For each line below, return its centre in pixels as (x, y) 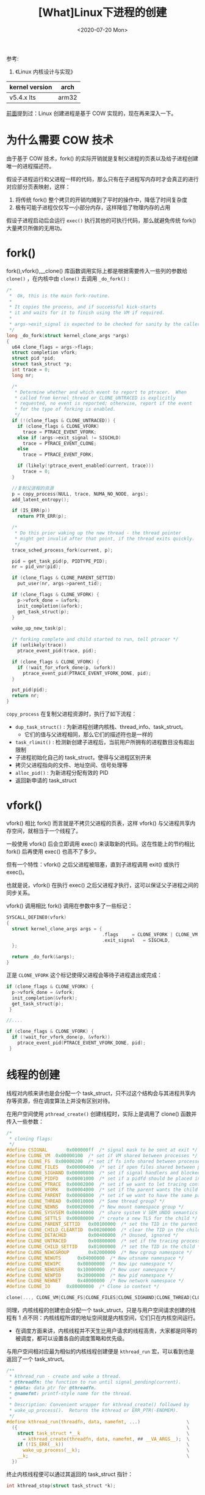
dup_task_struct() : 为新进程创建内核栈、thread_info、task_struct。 (101, 727)
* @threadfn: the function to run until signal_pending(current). (95, 1382)
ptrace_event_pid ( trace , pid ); (57, 651)
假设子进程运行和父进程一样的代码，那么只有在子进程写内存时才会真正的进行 (103, 179)
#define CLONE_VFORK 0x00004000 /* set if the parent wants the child (102, 1190)
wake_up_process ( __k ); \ (106, 1450)
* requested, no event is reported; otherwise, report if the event (103, 404)
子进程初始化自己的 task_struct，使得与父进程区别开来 (83, 758)
